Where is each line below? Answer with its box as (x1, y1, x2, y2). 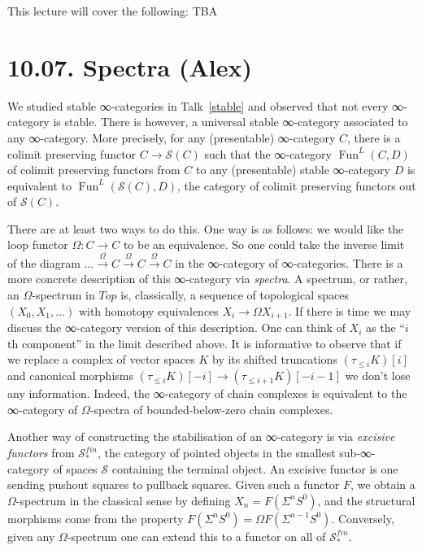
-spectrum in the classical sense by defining (15, 491, 231, 509)
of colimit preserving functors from (7, 161, 181, 178)
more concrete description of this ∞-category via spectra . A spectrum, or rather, (7, 270, 407, 287)
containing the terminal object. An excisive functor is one (111, 460, 398, 477)
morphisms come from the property (7, 509, 184, 526)
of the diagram (7, 254, 80, 271)
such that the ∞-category (204, 145, 332, 162)
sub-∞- (339, 444, 376, 461)
